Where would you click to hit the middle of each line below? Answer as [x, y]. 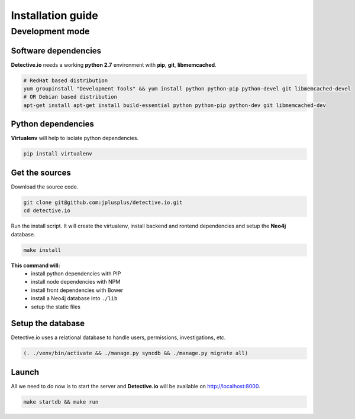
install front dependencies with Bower [77, 290]
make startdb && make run [61, 402]
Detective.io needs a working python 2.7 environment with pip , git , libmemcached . [114, 64]
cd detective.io [47, 211]
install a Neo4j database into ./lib [74, 298]
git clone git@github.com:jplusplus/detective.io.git [103, 202]
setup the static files [56, 307]
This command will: [35, 265]
